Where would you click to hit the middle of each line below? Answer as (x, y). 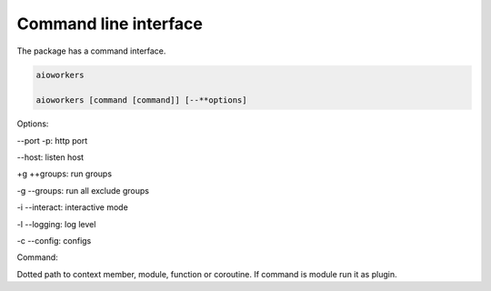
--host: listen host (50, 157)
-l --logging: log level (56, 224)
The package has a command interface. (91, 51)
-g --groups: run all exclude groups (83, 190)
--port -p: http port (52, 140)
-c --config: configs (54, 241)
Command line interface (110, 24)
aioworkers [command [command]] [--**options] (141, 100)
